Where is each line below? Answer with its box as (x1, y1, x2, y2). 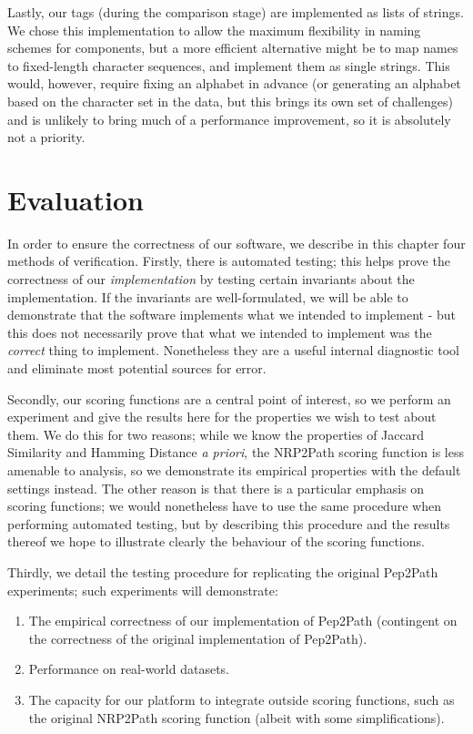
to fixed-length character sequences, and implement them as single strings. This (7, 56, 450, 75)
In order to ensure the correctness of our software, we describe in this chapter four (7, 233, 466, 252)
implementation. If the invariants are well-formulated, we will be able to (7, 287, 408, 306)
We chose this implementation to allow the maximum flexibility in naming (7, 20, 421, 39)
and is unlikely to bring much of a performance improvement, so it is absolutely (7, 109, 451, 128)
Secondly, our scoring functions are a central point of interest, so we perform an (7, 389, 451, 408)
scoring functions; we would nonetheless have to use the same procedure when (7, 496, 441, 515)
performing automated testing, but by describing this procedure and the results (7, 514, 450, 533)
